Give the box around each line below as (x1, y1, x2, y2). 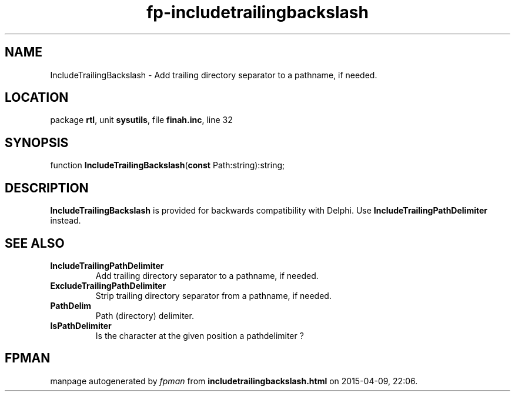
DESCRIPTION (5, 180, 89, 195)
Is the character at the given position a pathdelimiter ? (95, 330, 304, 341)
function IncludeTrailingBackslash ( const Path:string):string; (50, 160, 285, 171)
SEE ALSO (5, 235, 65, 251)
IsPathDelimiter (50, 320, 112, 331)
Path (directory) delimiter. (95, 310, 194, 321)
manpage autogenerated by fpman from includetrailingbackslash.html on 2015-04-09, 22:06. (50, 375, 418, 386)
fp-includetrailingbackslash (146, 2, 369, 22)
